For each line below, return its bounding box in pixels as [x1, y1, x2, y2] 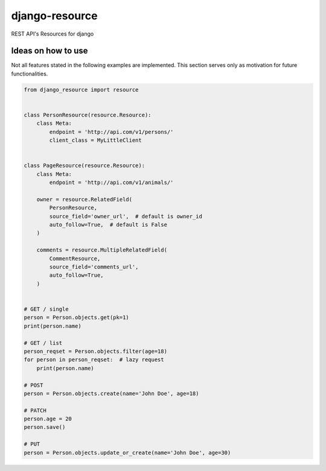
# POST [24, 382, 43, 388]
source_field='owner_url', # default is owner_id [49, 213, 202, 220]
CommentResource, [49, 255, 101, 262]
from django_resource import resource [24, 86, 139, 93]
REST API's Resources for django [11, 30, 94, 37]
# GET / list [24, 340, 63, 346]
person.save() [24, 424, 66, 431]
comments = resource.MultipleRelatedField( [36, 247, 167, 253]
